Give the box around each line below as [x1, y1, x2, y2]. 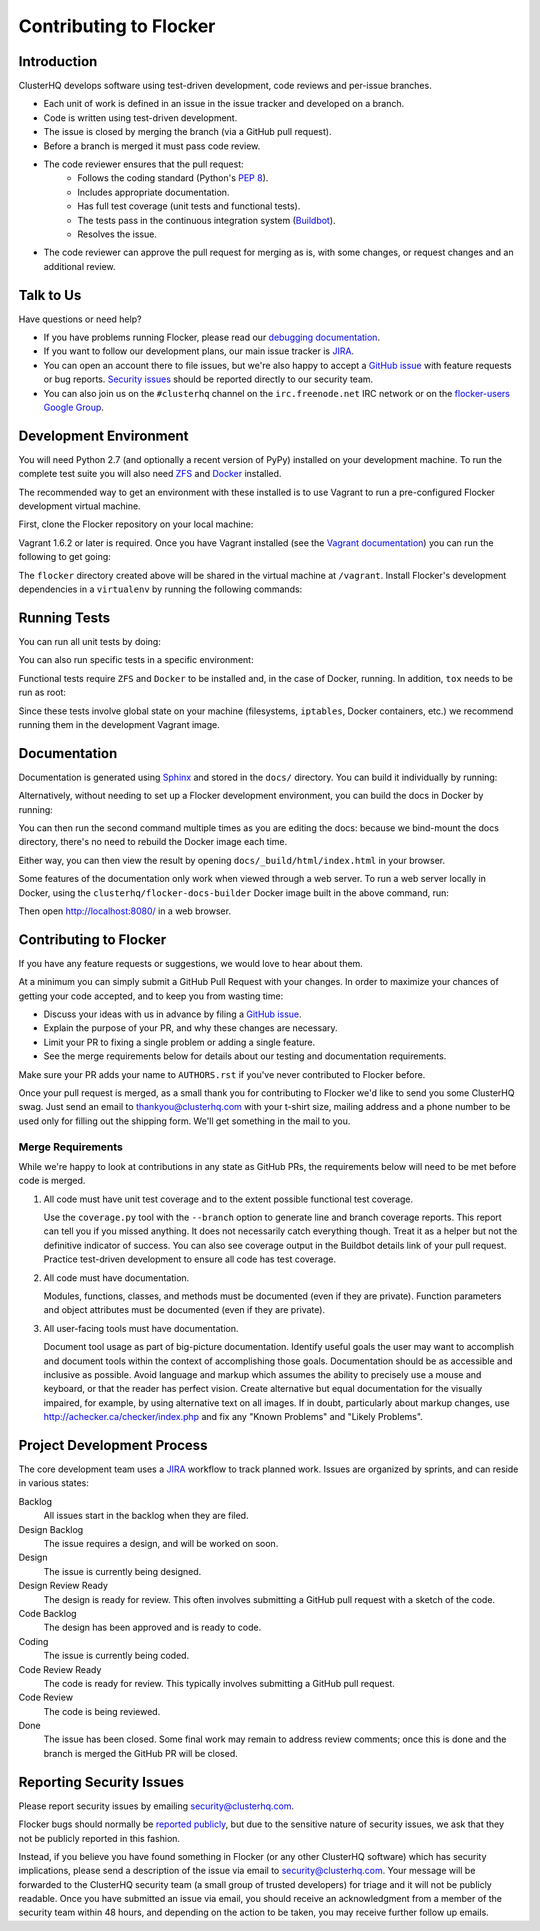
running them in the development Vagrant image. [18, 718, 220, 730]
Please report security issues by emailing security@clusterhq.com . [18, 1800, 295, 1812]
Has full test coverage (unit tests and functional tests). [77, 200, 301, 212]
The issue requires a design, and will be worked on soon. [43, 1537, 279, 1549]
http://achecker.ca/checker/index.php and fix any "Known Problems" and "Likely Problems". [43, 1411, 424, 1423]
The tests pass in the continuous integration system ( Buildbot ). [77, 214, 336, 226]
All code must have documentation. [43, 1271, 190, 1284]
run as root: [18, 686, 67, 699]
